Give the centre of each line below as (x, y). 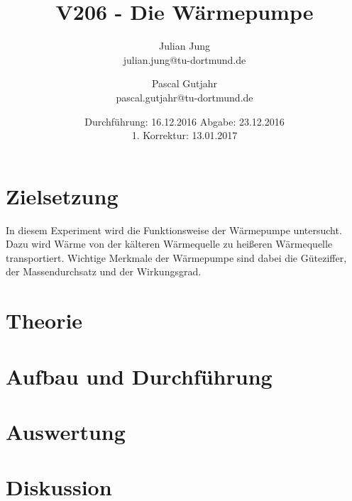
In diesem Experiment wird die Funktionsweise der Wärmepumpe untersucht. (174, 230)
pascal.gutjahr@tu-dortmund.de (185, 97)
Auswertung (66, 431)
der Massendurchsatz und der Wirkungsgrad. (104, 271)
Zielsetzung (62, 196)
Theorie (44, 320)
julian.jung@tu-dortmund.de (185, 59)
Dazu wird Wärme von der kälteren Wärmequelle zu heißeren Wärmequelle (169, 244)
